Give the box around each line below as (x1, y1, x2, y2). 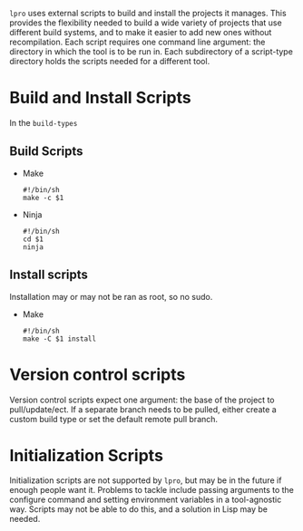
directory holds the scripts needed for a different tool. (9, 56, 210, 66)
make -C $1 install (22, 334, 97, 343)
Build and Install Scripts (9, 88, 192, 108)
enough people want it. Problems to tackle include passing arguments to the (9, 485, 295, 496)
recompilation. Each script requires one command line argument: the (9, 36, 266, 47)
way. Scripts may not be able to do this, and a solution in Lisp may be (9, 504, 268, 515)
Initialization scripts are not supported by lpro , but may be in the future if (9, 475, 282, 486)
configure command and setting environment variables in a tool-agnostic (9, 494, 282, 506)
